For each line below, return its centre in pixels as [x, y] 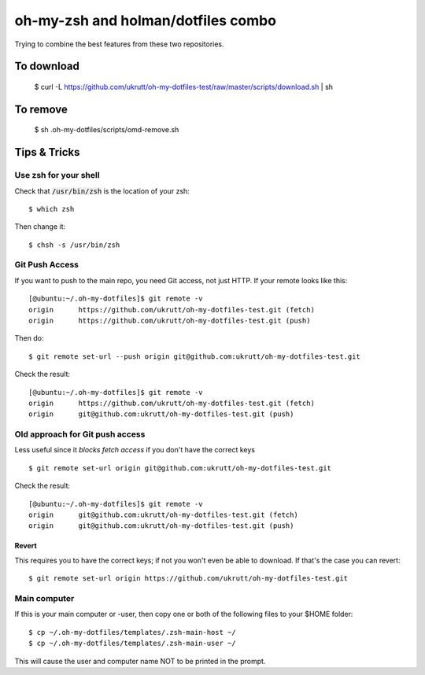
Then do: [29, 338]
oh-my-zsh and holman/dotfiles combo [146, 20]
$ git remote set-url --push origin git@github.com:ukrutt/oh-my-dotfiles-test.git [195, 356]
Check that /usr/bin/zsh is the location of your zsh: [102, 191]
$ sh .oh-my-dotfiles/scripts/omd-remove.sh [107, 130]
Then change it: [40, 227]
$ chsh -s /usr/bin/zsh [74, 245]
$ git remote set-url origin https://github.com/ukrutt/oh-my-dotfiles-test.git [188, 579]
